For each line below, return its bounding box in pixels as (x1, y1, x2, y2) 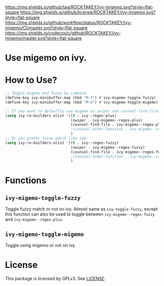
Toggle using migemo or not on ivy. (5, 243, 76, 248)
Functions (5, 175, 46, 186)
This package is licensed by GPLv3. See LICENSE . (5, 276, 106, 281)
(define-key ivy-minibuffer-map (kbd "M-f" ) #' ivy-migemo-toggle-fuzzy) (5, 95, 156, 100)
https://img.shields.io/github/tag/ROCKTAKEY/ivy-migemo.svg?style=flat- (5, 4, 154, 10)
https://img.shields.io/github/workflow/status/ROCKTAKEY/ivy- (5, 20, 132, 25)
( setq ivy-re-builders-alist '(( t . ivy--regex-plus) (5, 113, 117, 118)
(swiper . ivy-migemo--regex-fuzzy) (70, 145, 145, 150)
